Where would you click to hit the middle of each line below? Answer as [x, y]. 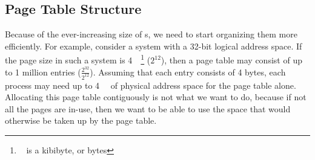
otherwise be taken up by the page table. [81, 120]
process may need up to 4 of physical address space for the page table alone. [151, 85]
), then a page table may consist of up [231, 60]
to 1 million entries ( [43, 72]
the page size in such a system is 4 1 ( [78, 59]
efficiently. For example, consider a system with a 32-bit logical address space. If [154, 46]
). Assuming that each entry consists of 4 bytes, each [188, 72]
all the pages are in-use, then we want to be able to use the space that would [148, 108]
